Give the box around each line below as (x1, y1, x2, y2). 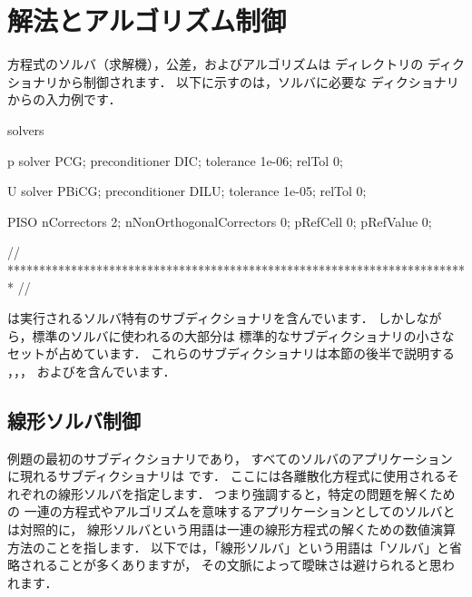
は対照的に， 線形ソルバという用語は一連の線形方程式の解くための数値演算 (7, 520, 456, 539)
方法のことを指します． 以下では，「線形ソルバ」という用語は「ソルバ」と (7, 537, 450, 556)
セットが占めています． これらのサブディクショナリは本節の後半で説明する (7, 344, 456, 363)
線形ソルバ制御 (7, 406, 141, 434)
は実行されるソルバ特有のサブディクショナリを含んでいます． (7, 308, 374, 328)
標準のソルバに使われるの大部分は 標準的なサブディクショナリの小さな (32, 326, 455, 345)
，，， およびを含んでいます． (7, 361, 176, 380)
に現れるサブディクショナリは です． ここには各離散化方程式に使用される (7, 466, 447, 485)
